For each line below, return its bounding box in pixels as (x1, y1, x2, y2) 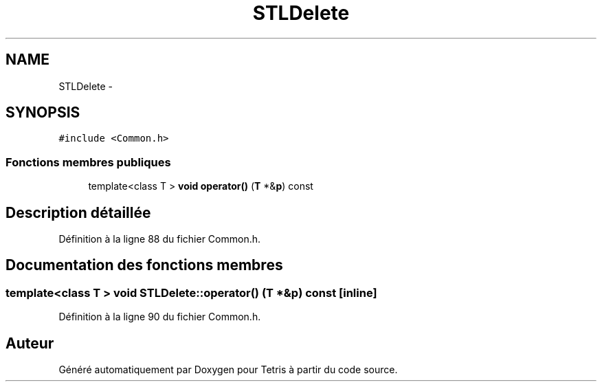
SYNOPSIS (5, 104, 80, 122)
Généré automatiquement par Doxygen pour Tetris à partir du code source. (58, 364, 398, 376)
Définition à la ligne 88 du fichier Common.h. (58, 233, 261, 245)
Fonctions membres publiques (5, 155, 171, 169)
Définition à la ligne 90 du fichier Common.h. (58, 311, 261, 323)
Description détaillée (5, 203, 151, 221)
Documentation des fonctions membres (5, 256, 283, 274)
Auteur (5, 334, 54, 352)
